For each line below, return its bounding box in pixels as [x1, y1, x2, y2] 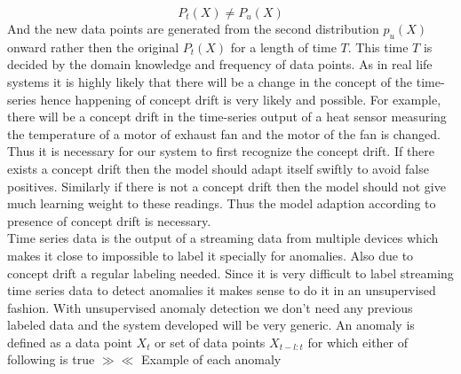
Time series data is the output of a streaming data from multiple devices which [7, 229, 439, 247]
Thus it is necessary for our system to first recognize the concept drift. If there [7, 142, 435, 160]
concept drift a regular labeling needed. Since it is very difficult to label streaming [7, 263, 454, 282]
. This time [347, 37, 409, 56]
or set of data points [155, 332, 266, 351]
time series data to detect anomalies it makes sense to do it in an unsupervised [7, 281, 436, 300]
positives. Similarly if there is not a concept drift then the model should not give [7, 176, 446, 195]
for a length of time [230, 37, 337, 56]
